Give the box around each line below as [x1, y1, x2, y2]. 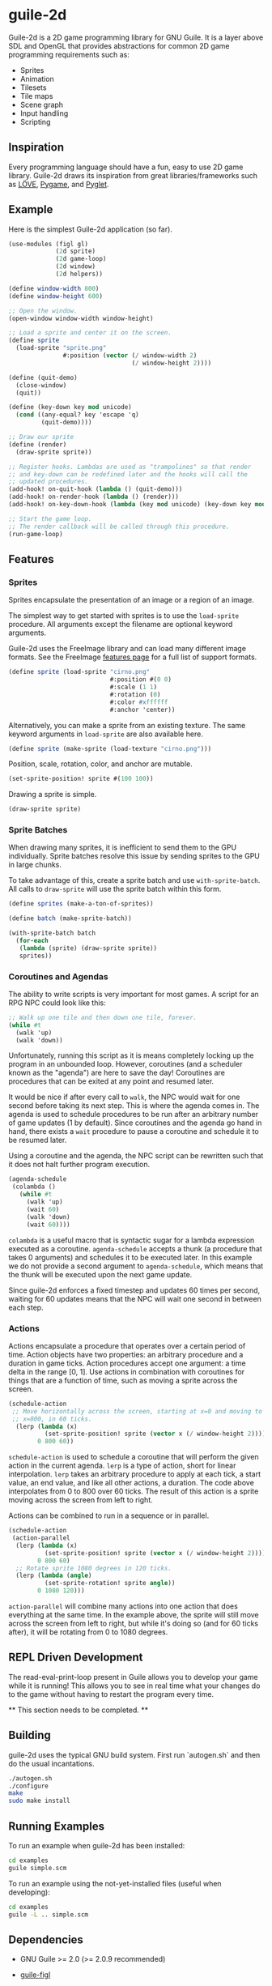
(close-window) [15, 381, 67, 390]
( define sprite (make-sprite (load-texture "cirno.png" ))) [8, 744, 212, 752]
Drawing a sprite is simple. [8, 790, 97, 799]
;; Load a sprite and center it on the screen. [8, 329, 172, 337]
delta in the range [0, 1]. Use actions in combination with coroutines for [8, 1366, 245, 1376]
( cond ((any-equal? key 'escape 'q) [15, 411, 139, 419]
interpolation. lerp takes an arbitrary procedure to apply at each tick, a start [8, 1469, 261, 1479]
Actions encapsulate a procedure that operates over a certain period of [8, 1340, 246, 1350]
